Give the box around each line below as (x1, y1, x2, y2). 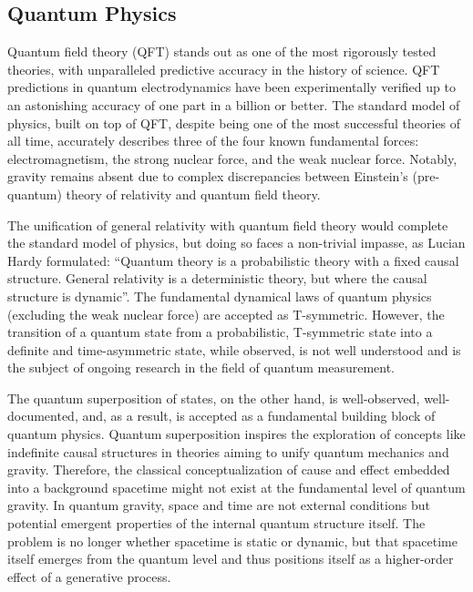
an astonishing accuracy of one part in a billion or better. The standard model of (7, 95, 460, 114)
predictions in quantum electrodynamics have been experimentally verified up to (7, 77, 456, 97)
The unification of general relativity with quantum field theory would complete (7, 215, 448, 234)
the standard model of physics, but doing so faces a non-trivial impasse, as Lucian (7, 233, 466, 252)
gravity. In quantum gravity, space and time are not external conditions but (7, 495, 430, 515)
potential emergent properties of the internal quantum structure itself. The (7, 514, 426, 533)
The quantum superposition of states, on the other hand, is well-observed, (7, 388, 420, 407)
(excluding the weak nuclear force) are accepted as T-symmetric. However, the (7, 304, 445, 323)
